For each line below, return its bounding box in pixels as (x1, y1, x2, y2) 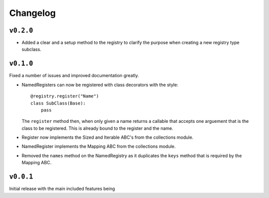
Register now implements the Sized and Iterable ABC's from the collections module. (21, 134, 194, 140)
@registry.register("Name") (30, 94, 99, 99)
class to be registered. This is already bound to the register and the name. (21, 125, 174, 131)
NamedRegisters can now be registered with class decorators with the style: (21, 82, 179, 88)
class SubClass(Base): (30, 100, 86, 106)
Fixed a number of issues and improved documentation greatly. (9, 73, 139, 79)
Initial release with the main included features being (9, 186, 116, 192)
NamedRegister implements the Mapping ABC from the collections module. (21, 143, 176, 149)
